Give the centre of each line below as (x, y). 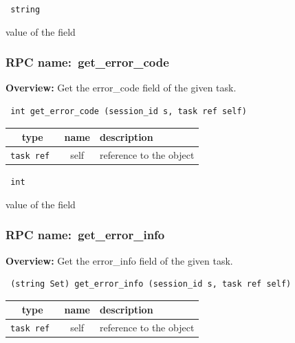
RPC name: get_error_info (85, 235)
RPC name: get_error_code (87, 62)
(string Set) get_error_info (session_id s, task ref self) (151, 284)
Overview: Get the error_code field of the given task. (121, 88)
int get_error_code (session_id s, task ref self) (129, 112)
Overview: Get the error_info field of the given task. (119, 260)
